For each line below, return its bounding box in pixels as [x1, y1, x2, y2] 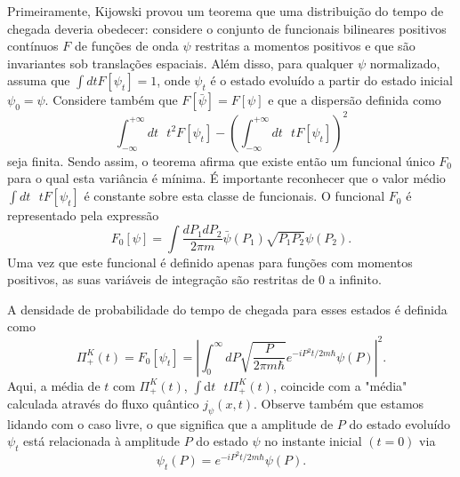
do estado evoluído [349, 414, 451, 433]
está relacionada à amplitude [23, 432, 181, 450]
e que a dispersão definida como [268, 91, 441, 109]
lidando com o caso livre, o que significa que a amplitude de [7, 414, 334, 433]
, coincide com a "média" [272, 376, 408, 394]
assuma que [7, 71, 70, 90]
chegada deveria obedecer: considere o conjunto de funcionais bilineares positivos [7, 19, 447, 37]
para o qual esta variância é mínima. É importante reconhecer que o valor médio [7, 169, 446, 187]
